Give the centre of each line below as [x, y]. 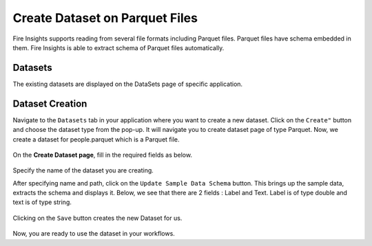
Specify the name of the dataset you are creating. [83, 170]
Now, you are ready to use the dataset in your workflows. [94, 234]
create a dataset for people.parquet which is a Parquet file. [96, 139]
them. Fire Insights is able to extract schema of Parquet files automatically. [118, 47]
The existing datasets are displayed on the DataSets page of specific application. [128, 84]
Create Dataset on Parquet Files [105, 18]
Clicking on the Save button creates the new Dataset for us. [97, 218]
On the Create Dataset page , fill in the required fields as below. [103, 155]
